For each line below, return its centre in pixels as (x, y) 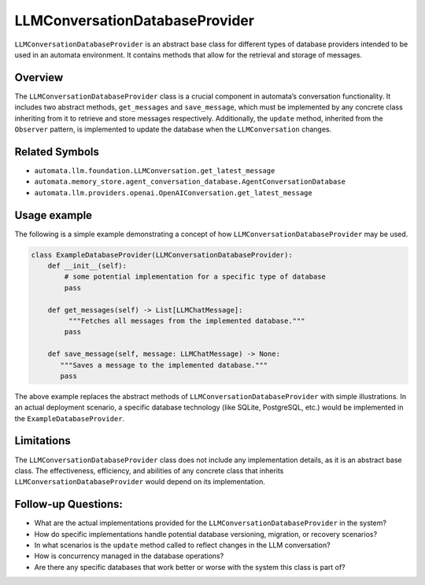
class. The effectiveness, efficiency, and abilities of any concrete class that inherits (149, 470)
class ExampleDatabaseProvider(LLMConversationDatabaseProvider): (162, 255)
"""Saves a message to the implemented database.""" (164, 365)
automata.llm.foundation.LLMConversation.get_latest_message (155, 170)
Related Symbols (57, 152)
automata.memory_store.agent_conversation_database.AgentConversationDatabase (190, 182)
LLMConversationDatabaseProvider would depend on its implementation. (140, 482)
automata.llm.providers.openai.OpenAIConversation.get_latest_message (173, 193)
